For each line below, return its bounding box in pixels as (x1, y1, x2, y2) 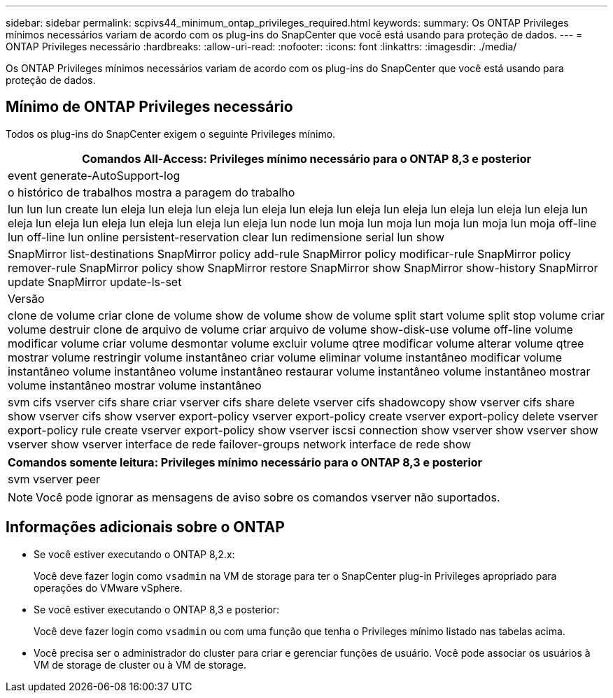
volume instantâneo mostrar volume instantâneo (8, 378, 262, 392)
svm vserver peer (8, 471, 100, 486)
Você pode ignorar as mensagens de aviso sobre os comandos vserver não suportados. (36, 490, 500, 504)
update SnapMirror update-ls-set (8, 274, 182, 289)
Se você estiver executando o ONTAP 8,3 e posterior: (34, 603, 280, 615)
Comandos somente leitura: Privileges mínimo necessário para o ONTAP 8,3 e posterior (8, 455, 483, 469)
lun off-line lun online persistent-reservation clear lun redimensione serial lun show (8, 229, 444, 244)
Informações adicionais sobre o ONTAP (6, 518, 285, 536)
